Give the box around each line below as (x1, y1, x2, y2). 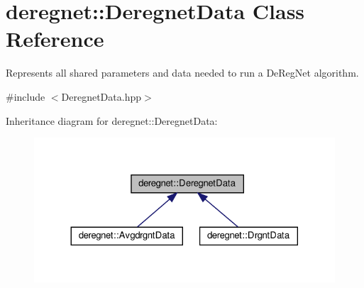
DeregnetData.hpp (61, 89, 142, 104)
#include (6, 89, 45, 104)
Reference (6, 24, 104, 53)
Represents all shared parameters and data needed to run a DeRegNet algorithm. (6, 65, 359, 80)
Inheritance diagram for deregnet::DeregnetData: (6, 113, 218, 128)
